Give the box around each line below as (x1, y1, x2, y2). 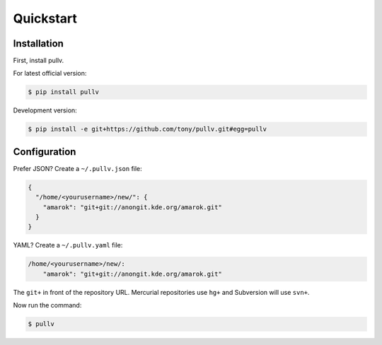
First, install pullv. (13, 57, 64, 65)
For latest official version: (13, 69, 87, 78)
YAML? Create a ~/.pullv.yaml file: (13, 241, 123, 250)
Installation (13, 37, 64, 49)
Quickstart (13, 11, 78, 26)
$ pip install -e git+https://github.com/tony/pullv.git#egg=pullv (28, 125, 267, 134)
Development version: (13, 106, 77, 115)
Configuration (13, 146, 76, 158)
